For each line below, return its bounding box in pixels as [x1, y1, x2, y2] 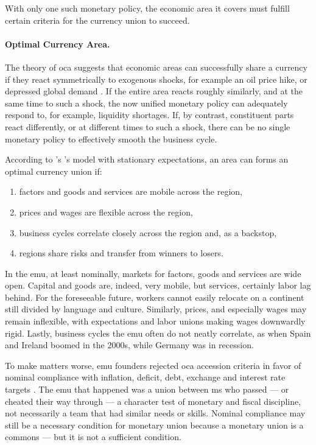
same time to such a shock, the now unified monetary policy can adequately [5, 96, 288, 109]
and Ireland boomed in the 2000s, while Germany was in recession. [5, 338, 254, 351]
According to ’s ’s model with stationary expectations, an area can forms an [5, 153, 289, 166]
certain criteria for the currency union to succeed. [5, 13, 190, 26]
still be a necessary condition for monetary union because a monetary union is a [5, 418, 304, 431]
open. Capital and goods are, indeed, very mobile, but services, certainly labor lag [5, 279, 311, 292]
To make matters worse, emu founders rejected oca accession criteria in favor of [5, 359, 301, 371]
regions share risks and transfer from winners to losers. [19, 247, 223, 259]
